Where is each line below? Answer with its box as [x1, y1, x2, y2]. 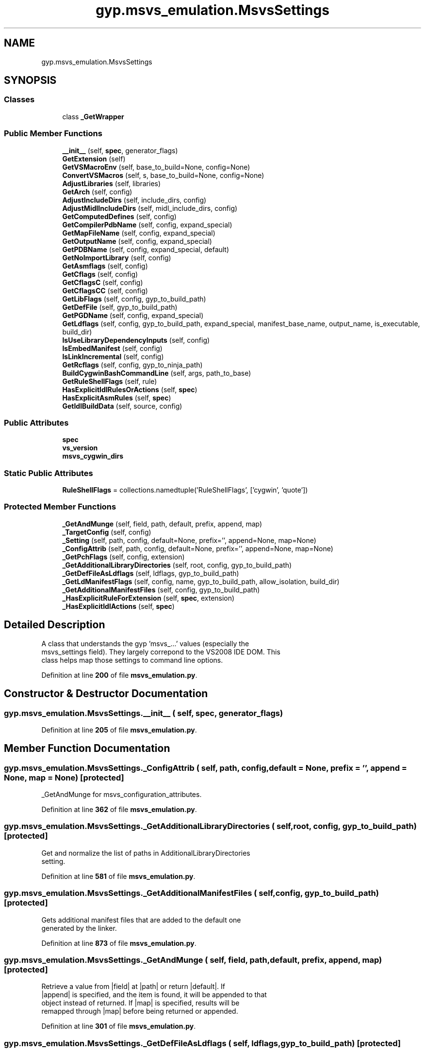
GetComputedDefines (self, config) [62, 212, 177, 221]
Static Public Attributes [4, 468, 93, 478]
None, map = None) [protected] [4, 772, 124, 782]
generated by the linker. [41, 924, 117, 932]
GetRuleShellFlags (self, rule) [62, 377, 157, 385]
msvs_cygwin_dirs [62, 452, 124, 461]
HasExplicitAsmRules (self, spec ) [62, 393, 171, 402]
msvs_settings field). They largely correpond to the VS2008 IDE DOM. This [41, 647, 280, 656]
